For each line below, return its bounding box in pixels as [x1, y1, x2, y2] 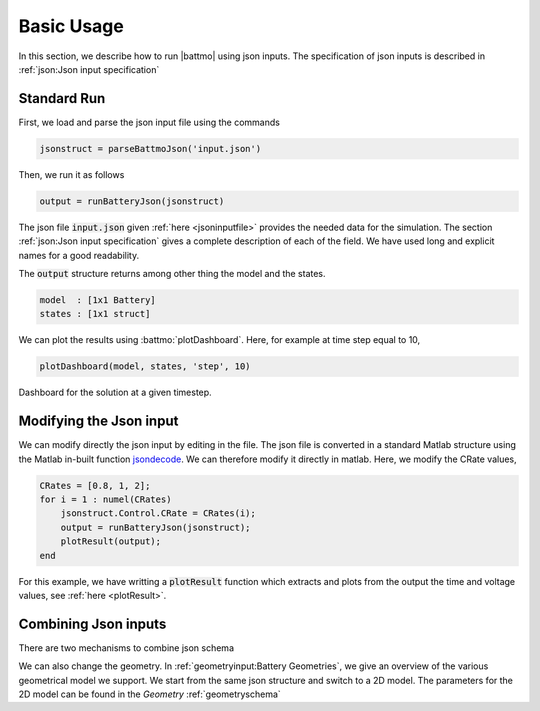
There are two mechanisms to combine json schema [18, 641, 235, 654]
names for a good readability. [18, 249, 140, 261]
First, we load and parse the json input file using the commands [18, 116, 280, 128]
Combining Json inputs [18, 615, 167, 632]
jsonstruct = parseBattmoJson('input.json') [39, 143, 262, 154]
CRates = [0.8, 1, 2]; [39, 480, 151, 491]
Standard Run [18, 90, 106, 107]
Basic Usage [18, 15, 124, 37]
